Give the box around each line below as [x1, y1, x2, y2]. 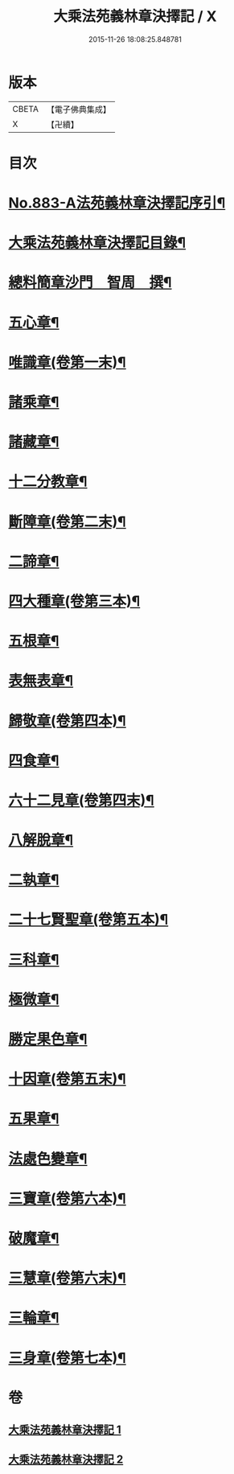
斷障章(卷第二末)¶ [8, 513, 126, 531]
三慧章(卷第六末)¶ [8, 1269, 126, 1287]
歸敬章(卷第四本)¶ [8, 711, 126, 730]
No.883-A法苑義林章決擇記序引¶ [8, 194, 226, 212]
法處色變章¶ [8, 1150, 88, 1167]
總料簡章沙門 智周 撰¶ [8, 274, 172, 292]
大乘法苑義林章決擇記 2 [8, 1453, 124, 1467]
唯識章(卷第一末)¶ [8, 353, 126, 371]
